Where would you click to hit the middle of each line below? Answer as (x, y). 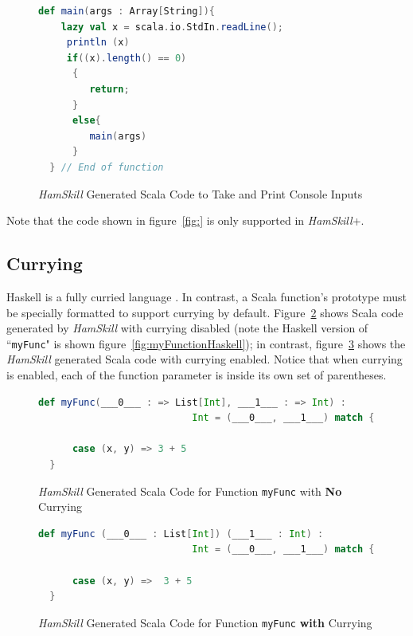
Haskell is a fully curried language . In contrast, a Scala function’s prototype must (207, 296)
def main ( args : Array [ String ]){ (127, 11)
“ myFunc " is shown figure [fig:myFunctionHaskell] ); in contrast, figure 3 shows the (206, 343)
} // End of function (107, 167)
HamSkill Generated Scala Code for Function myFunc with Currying (205, 622)
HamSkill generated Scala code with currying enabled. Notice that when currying (205, 359)
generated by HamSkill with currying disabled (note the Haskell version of (187, 328)
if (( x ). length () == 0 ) (127, 58)
